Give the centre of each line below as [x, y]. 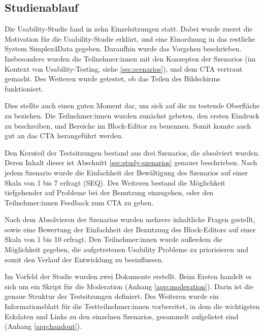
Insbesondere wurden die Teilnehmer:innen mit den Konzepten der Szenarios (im [130, 58]
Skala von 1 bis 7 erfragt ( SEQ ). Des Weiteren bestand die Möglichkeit [115, 182]
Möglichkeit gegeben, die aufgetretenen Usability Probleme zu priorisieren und [127, 249]
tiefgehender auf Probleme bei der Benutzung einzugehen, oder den [109, 192]
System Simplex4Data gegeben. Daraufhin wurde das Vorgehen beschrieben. [123, 49]
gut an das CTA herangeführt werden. [64, 135]
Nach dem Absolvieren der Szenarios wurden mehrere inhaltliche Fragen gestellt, [130, 219]
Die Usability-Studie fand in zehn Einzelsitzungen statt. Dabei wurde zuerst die [129, 29]
